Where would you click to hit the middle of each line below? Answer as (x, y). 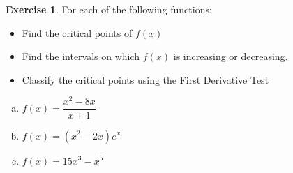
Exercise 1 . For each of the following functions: (109, 9)
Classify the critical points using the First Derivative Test (145, 79)
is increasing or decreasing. (231, 56)
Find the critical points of (77, 32)
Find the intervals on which (81, 56)
